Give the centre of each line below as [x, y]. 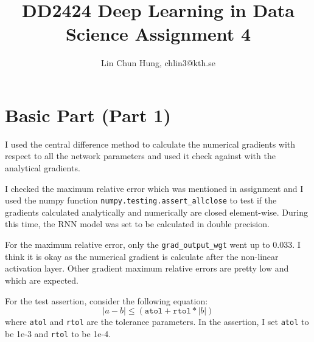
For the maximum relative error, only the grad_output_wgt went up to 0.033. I [153, 245]
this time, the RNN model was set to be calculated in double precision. [137, 224]
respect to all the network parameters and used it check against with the [140, 156]
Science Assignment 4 [158, 34]
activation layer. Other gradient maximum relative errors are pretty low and [147, 268]
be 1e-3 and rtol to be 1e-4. [58, 333]
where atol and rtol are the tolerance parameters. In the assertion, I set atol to [157, 322]
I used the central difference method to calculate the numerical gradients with [150, 144]
